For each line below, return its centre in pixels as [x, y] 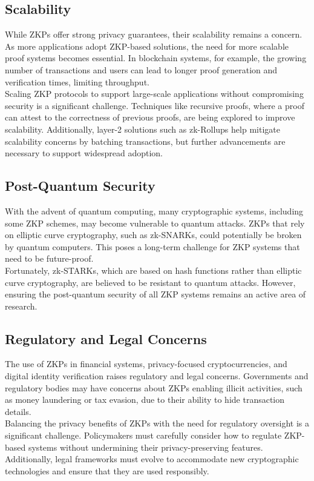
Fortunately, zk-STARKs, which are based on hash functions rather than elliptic [153, 270]
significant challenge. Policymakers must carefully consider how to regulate [143, 435]
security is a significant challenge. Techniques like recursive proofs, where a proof [155, 105]
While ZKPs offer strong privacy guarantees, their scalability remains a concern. [154, 34]
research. [21, 306]
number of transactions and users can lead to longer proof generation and [141, 69]
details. [18, 411]
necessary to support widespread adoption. [84, 153]
